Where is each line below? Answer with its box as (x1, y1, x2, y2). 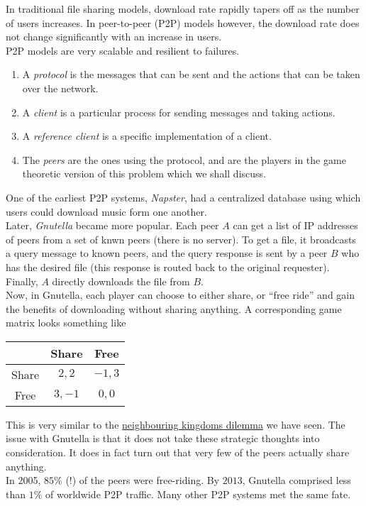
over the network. (22, 80, 99, 95)
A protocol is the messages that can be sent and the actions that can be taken (22, 67, 360, 82)
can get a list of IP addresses (233, 218, 358, 233)
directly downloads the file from (52, 273, 190, 288)
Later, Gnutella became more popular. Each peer (6, 218, 219, 233)
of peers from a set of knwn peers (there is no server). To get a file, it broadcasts (6, 231, 356, 246)
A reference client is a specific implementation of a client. (22, 128, 272, 143)
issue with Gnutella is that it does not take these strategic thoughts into (6, 431, 320, 446)
